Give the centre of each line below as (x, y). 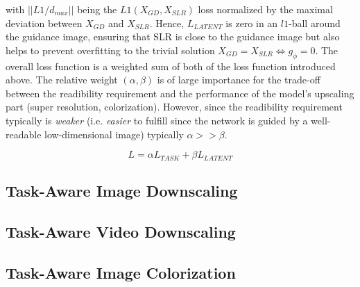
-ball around (315, 23)
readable (24, 134)
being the (97, 9)
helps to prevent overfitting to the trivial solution (110, 50)
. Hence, (167, 23)
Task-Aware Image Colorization (121, 272)
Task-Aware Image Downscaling (122, 190)
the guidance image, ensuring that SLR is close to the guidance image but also (173, 36)
